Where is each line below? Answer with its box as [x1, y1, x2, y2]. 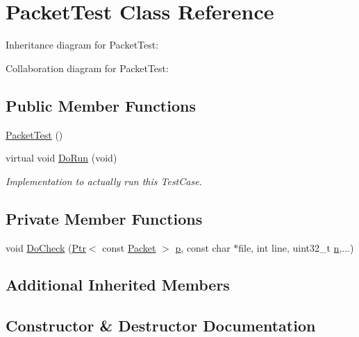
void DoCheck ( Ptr [6, 240, 86, 254]
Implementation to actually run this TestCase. [6, 173, 202, 188]
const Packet [102, 240, 156, 254]
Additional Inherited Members [6, 274, 230, 295]
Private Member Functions [6, 207, 203, 229]
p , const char [175, 240, 231, 254]
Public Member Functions [6, 94, 196, 116]
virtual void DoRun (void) [6, 150, 117, 165]
